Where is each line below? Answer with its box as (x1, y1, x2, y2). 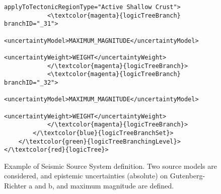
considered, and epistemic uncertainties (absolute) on (4, 170, 168, 181)
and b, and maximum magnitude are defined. (34, 180, 174, 190)
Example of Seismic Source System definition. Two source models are (4, 160, 217, 171)
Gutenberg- (170, 170, 205, 181)
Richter (4, 180, 27, 190)
